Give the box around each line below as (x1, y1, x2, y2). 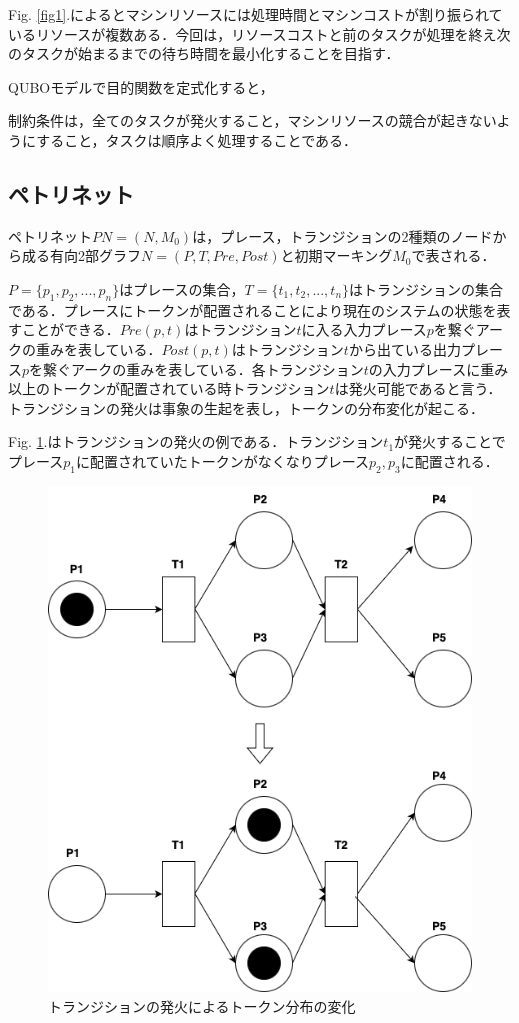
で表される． (411, 245, 496, 266)
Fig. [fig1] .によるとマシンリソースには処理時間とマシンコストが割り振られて (8, 4, 503, 24)
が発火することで (394, 431, 506, 452)
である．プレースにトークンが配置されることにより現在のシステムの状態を (8, 299, 497, 320)
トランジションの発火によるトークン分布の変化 (48, 995, 356, 1016)
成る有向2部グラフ (21, 245, 141, 266)
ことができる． (21, 319, 120, 340)
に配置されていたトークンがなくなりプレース (76, 450, 369, 471)
